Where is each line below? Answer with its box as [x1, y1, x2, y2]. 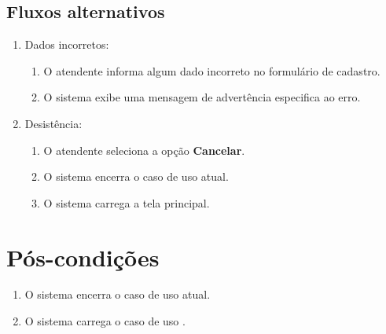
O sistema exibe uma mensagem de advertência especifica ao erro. [43, 89, 361, 105]
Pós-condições [6, 240, 160, 273]
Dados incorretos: [24, 36, 109, 53]
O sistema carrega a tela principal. [43, 194, 210, 211]
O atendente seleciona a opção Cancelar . [43, 141, 245, 158]
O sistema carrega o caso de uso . [24, 313, 186, 329]
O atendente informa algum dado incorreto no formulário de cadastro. [43, 62, 380, 79]
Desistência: [24, 115, 83, 131]
